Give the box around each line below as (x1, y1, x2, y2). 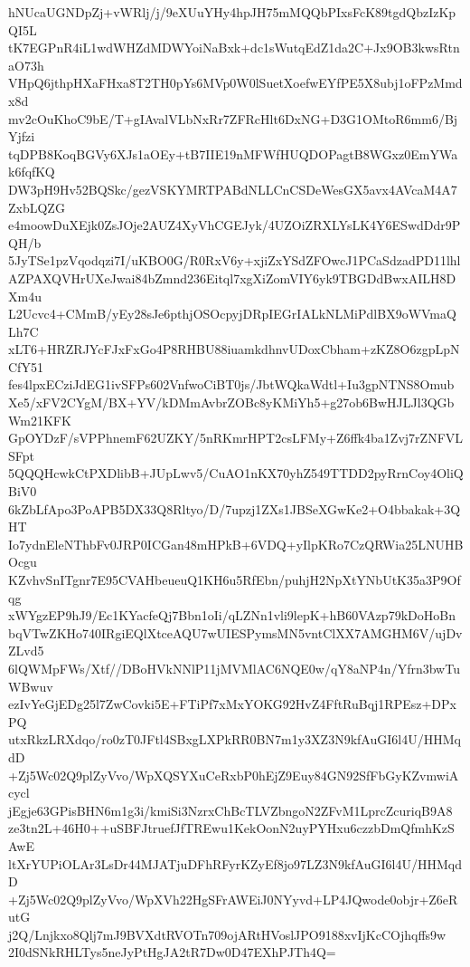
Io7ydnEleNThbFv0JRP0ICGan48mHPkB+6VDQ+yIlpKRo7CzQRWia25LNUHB (8, 534, 464, 553)
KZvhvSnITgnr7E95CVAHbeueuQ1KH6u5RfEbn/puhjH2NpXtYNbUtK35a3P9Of (8, 570, 461, 589)
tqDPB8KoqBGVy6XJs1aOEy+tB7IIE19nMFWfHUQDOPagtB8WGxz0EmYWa (8, 144, 458, 163)
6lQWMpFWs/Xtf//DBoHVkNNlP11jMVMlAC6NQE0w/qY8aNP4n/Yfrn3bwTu (8, 658, 460, 677)
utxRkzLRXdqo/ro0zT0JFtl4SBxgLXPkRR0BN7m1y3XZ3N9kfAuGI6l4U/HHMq (8, 730, 461, 749)
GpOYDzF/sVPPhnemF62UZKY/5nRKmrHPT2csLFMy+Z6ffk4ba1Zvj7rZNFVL (8, 428, 464, 447)
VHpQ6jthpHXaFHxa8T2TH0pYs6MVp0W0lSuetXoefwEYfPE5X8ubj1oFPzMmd (8, 73, 463, 92)
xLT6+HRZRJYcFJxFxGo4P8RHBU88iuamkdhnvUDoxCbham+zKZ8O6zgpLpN (8, 340, 460, 359)
